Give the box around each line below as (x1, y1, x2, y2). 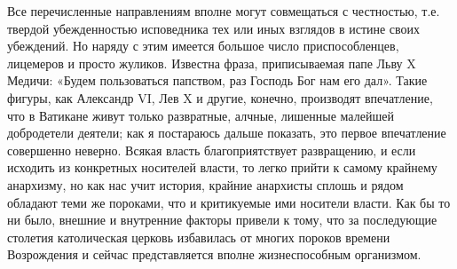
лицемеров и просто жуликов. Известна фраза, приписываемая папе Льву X (7, 53, 416, 72)
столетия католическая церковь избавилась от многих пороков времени (7, 227, 390, 246)
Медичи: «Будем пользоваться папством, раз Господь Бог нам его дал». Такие (7, 71, 428, 90)
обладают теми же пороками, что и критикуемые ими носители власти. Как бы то (7, 193, 451, 211)
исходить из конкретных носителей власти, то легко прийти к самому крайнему (7, 158, 437, 177)
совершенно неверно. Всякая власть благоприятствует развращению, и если (7, 140, 416, 159)
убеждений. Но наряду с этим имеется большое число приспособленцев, (7, 36, 399, 55)
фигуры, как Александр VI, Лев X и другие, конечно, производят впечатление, (7, 88, 433, 107)
